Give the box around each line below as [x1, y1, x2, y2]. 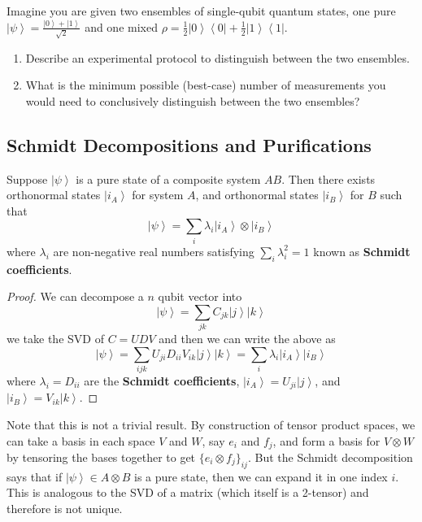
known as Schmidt [313, 242, 411, 259]
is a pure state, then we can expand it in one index [134, 468, 388, 485]
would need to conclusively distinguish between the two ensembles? [25, 92, 360, 109]
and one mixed [85, 18, 158, 35]
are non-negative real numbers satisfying [53, 242, 255, 259]
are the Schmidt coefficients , [84, 372, 240, 389]
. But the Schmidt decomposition [247, 449, 413, 466]
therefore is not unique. [7, 500, 123, 517]
